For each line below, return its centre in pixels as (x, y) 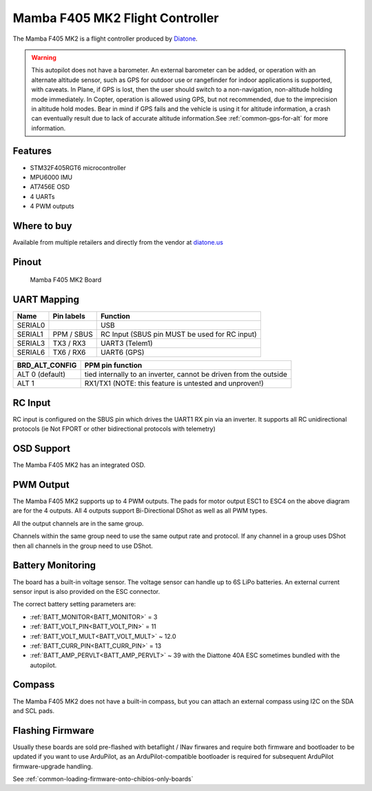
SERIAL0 (31, 325)
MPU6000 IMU (51, 177)
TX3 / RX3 (69, 343)
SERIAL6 (31, 353)
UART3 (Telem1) (126, 343)
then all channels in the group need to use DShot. (83, 546)
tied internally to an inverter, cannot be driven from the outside (186, 374)
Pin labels (69, 316)
